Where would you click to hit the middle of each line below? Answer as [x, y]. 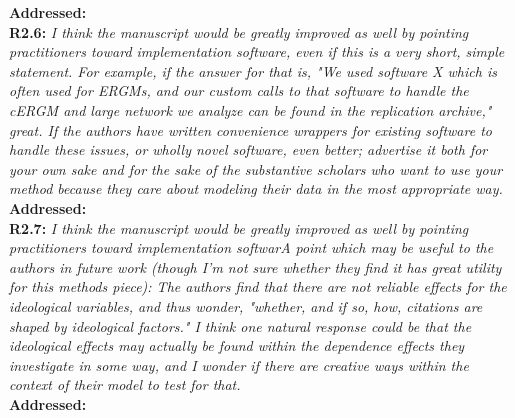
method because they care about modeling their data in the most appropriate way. [256, 188]
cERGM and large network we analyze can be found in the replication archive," [250, 109]
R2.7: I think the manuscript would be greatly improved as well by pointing [239, 227]
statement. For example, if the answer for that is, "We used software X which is [253, 70]
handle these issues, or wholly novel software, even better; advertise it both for [248, 149]
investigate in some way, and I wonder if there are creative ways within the [239, 364]
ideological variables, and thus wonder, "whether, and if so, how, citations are [246, 305]
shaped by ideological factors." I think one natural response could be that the [240, 325]
